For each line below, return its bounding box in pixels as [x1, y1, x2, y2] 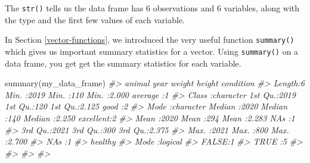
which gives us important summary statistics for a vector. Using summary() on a [5, 45, 299, 57]
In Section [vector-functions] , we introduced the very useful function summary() [5, 33, 294, 46]
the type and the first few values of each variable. [5, 13, 185, 26]
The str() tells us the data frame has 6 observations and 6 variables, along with [5, 2, 300, 14]
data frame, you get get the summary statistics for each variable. [5, 57, 241, 69]
